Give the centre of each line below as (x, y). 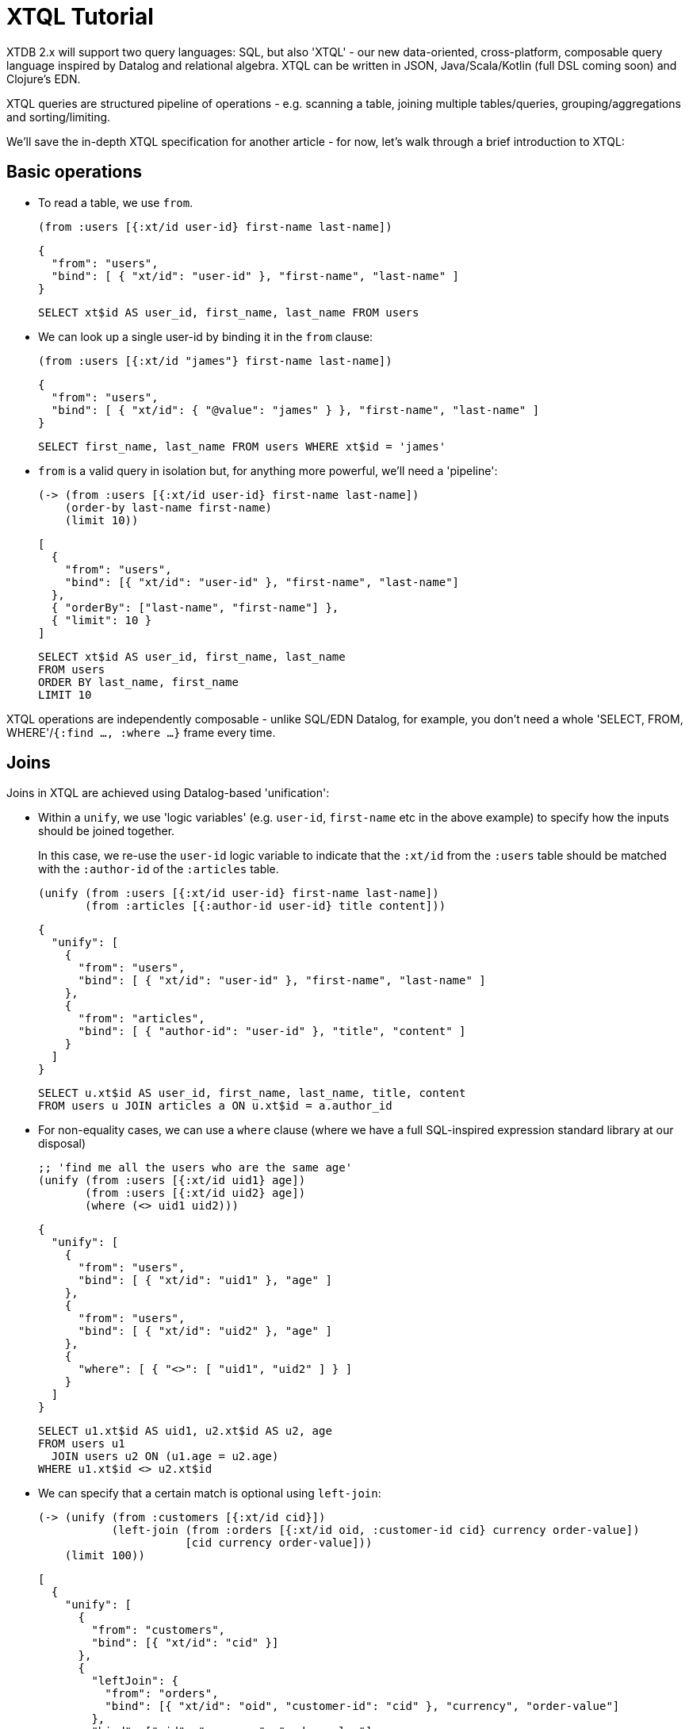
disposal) (62, 1144)
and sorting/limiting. (59, 117)
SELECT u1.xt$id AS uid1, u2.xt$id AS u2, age (185, 1431)
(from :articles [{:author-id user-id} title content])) (266, 906)
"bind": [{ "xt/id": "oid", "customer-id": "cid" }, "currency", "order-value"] (362, 1706)
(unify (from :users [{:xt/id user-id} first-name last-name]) (239, 893)
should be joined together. (107, 831)
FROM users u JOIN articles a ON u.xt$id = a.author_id (215, 1106)
